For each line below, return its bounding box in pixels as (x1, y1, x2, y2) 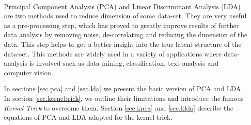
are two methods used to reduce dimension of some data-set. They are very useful (4, 11, 247, 21)
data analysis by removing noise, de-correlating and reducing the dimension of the (4, 29, 248, 40)
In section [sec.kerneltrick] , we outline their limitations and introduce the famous (4, 93, 244, 103)
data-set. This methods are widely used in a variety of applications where (4, 48, 222, 58)
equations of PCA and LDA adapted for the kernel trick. (4, 112, 173, 122)
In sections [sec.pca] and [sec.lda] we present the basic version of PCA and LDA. (4, 83, 243, 94)
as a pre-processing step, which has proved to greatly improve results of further (4, 20, 239, 30)
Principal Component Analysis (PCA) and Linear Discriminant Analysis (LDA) (4, 1, 241, 11)
